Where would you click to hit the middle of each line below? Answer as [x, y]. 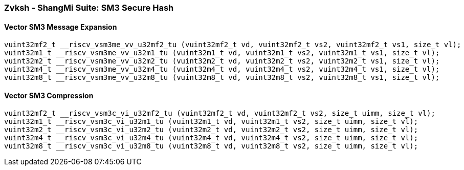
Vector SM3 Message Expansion [61, 27]
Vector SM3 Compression [49, 95]
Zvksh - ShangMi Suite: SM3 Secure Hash [89, 8]
